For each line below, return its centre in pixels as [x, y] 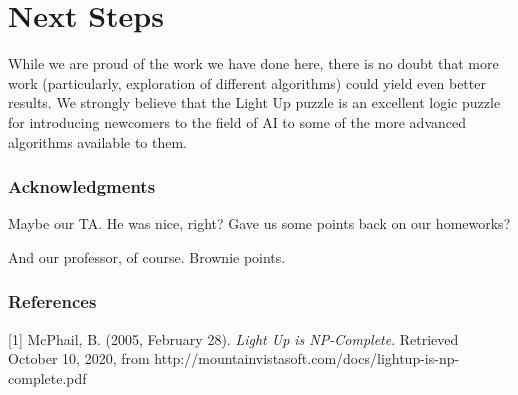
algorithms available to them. [98, 141]
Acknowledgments [82, 186]
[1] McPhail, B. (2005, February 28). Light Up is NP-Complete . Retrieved [233, 338]
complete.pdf [47, 377]
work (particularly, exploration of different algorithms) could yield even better [247, 82]
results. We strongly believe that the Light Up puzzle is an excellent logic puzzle [254, 102]
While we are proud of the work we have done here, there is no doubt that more [253, 63]
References [52, 301]
